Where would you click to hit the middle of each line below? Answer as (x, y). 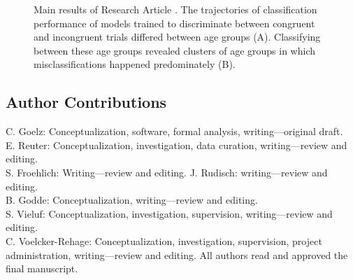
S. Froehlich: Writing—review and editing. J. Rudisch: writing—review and (167, 172)
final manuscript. (42, 268)
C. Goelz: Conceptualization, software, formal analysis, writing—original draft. (174, 131)
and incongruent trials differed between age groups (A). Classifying (177, 37)
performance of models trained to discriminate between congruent (174, 23)
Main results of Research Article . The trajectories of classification (175, 9)
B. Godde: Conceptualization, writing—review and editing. (132, 200)
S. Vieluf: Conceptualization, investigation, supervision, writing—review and (169, 213)
